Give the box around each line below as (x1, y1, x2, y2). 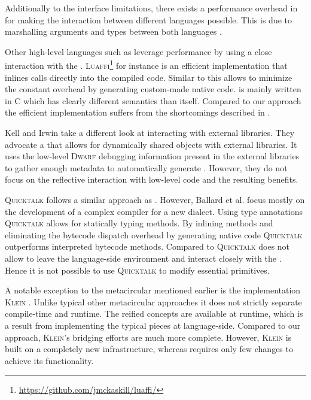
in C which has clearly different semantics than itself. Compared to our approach (5, 94, 301, 107)
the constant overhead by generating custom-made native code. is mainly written (5, 83, 301, 95)
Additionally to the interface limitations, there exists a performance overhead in (5, 2, 298, 14)
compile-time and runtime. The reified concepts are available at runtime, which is (5, 307, 303, 320)
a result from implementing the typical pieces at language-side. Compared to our (5, 319, 301, 331)
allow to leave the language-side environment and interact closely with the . (5, 251, 282, 264)
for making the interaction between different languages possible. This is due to (5, 13, 292, 26)
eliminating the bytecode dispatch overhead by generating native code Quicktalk (5, 228, 303, 241)
